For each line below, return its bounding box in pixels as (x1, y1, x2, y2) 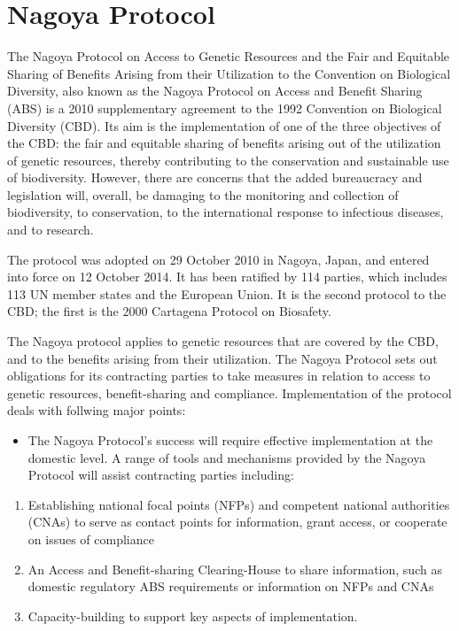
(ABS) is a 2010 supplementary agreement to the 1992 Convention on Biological (7, 98, 442, 117)
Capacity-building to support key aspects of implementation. (27, 606, 358, 625)
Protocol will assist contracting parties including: (27, 466, 294, 484)
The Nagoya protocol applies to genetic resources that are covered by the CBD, (7, 332, 439, 350)
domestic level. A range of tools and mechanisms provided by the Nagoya (27, 448, 426, 466)
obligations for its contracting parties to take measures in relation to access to (7, 366, 431, 385)
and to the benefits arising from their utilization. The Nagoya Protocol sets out (7, 349, 438, 367)
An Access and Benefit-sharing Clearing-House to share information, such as (27, 559, 442, 578)
